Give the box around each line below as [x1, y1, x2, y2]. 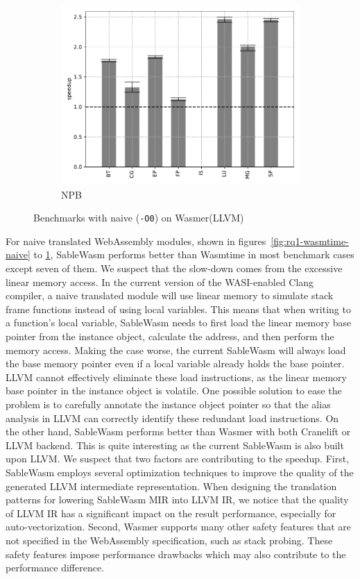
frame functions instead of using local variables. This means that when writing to [6, 301, 351, 316]
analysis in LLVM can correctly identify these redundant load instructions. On [6, 410, 339, 425]
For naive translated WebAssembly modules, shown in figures [6, 233, 266, 248]
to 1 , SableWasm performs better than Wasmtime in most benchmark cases [33, 247, 354, 262]
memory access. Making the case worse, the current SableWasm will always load [6, 342, 346, 357]
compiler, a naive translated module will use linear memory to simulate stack [6, 288, 334, 303]
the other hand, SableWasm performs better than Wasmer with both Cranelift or [6, 424, 351, 439]
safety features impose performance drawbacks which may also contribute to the [6, 546, 346, 561]
